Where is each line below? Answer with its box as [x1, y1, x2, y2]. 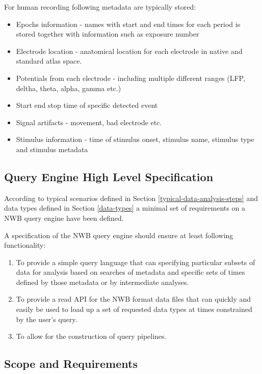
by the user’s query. [16, 313, 77, 324]
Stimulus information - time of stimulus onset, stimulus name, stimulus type [16, 134, 254, 145]
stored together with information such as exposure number [16, 28, 199, 39]
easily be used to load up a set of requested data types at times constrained [16, 304, 252, 314]
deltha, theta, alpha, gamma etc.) [16, 82, 121, 93]
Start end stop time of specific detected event [16, 100, 158, 110]
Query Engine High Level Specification [4, 168, 214, 184]
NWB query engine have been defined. [4, 212, 124, 223]
